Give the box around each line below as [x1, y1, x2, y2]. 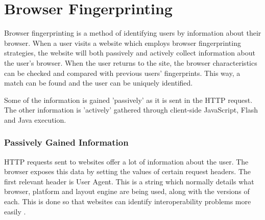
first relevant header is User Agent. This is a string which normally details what [4, 176, 254, 186]
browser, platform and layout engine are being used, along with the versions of [4, 186, 250, 197]
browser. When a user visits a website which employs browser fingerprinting [4, 37, 241, 48]
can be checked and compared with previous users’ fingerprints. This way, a [4, 67, 240, 78]
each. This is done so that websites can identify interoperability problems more [4, 196, 251, 207]
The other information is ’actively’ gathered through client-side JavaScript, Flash [4, 104, 258, 115]
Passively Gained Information [4, 136, 129, 149]
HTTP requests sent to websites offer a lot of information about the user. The [4, 156, 249, 167]
